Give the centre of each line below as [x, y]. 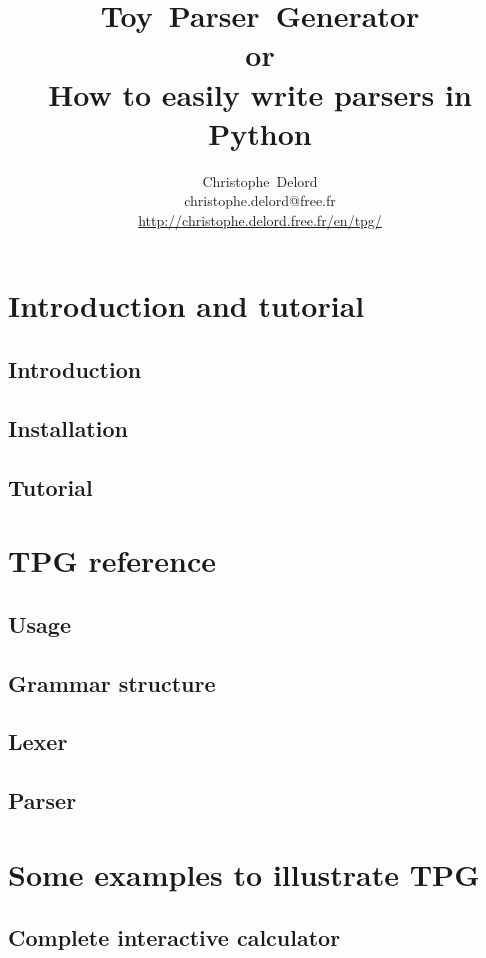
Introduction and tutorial [186, 305]
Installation [68, 427]
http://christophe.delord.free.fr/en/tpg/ [260, 219]
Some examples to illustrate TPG [244, 873]
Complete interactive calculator [174, 937]
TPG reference [112, 560]
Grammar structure [112, 682]
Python [260, 132]
